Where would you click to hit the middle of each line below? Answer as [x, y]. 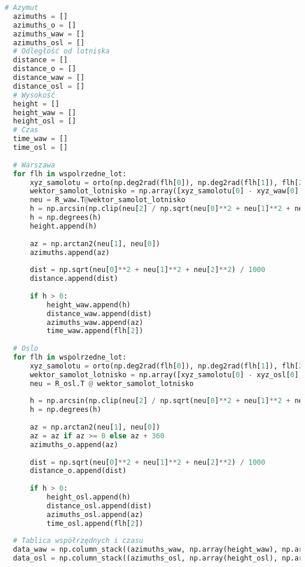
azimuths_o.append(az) [74, 444]
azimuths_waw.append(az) [95, 322]
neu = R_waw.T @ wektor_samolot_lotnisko [107, 200]
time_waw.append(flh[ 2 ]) [95, 331]
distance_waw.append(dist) [99, 313]
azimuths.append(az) [70, 252]
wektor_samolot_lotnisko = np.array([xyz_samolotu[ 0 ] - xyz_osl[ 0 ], [166, 375]
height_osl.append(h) [89, 497]
